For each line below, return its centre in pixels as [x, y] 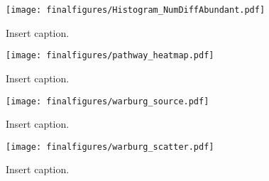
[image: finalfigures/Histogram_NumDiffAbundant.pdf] [136, 10]
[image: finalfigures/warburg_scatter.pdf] [110, 147]
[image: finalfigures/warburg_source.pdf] [108, 101]
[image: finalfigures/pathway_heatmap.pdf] [110, 56]
